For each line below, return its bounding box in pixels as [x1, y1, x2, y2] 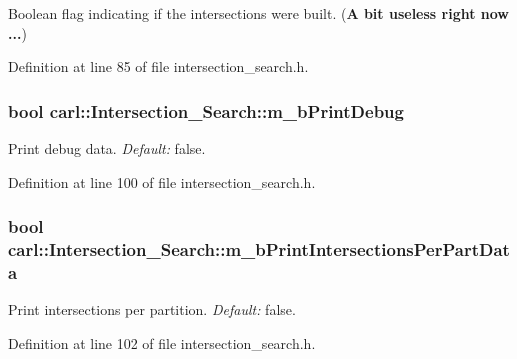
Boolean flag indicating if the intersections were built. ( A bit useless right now [8, 3, 510, 23]
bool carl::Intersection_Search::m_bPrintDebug [8, 98, 404, 123]
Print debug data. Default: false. [8, 138, 206, 158]
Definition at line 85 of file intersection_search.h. [8, 56, 309, 77]
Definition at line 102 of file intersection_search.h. [8, 332, 316, 353]
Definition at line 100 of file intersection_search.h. [8, 171, 316, 192]
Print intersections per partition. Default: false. [8, 299, 296, 320]
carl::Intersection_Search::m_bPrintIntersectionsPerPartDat [8, 237, 510, 262]
